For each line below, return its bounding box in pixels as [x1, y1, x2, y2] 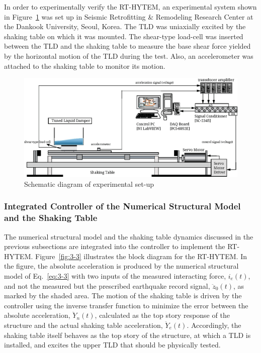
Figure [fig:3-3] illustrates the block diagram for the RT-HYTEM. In [35, 251, 247, 261]
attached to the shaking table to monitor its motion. [4, 60, 165, 71]
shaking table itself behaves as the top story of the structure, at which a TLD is [4, 329, 251, 340]
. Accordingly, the [187, 319, 241, 330]
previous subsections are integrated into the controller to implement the [4, 241, 225, 252]
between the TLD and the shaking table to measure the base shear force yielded [4, 41, 251, 51]
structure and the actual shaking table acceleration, [4, 319, 163, 330]
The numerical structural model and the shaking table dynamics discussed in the [4, 231, 253, 242]
